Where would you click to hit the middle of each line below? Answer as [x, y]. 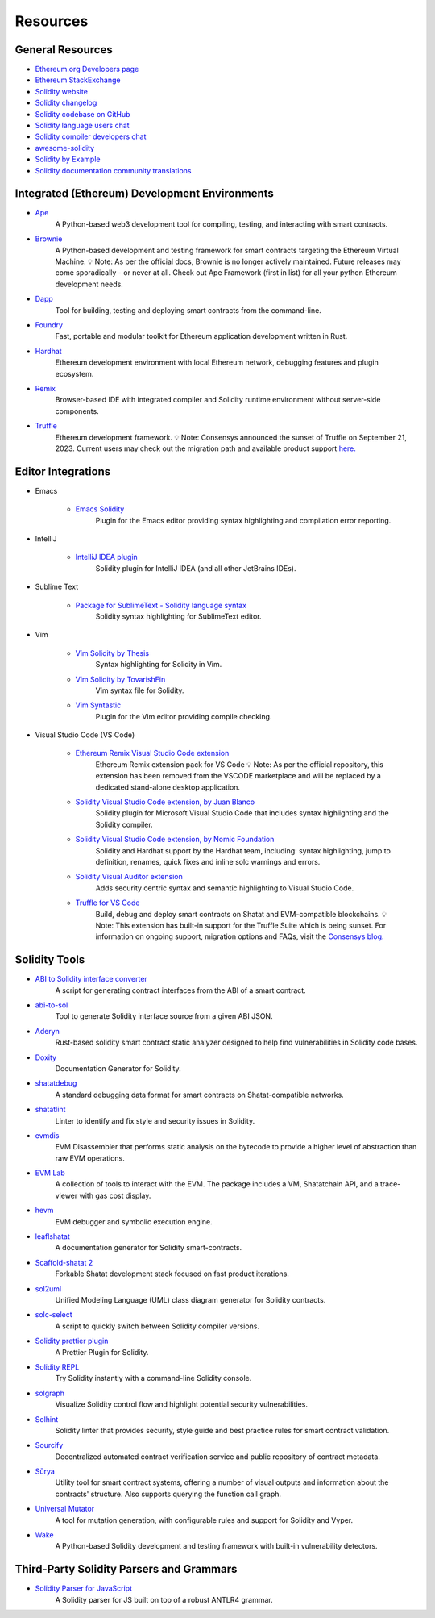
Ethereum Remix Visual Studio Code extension [152, 753]
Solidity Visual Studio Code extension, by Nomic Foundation [175, 840]
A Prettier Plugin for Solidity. [102, 1352]
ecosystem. [75, 373]
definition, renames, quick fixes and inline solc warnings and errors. [208, 861]
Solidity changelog [66, 103]
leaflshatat [52, 1236]
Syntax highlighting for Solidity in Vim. [159, 665]
